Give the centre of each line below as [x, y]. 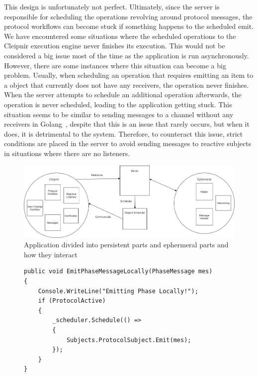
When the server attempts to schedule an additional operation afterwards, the [123, 94]
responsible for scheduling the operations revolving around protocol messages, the [128, 16]
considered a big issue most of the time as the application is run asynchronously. [127, 55]
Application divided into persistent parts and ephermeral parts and [126, 245]
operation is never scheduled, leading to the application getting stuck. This [118, 104]
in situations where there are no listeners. [67, 153]
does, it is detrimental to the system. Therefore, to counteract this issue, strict [124, 133]
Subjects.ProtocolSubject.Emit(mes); [129, 340]
